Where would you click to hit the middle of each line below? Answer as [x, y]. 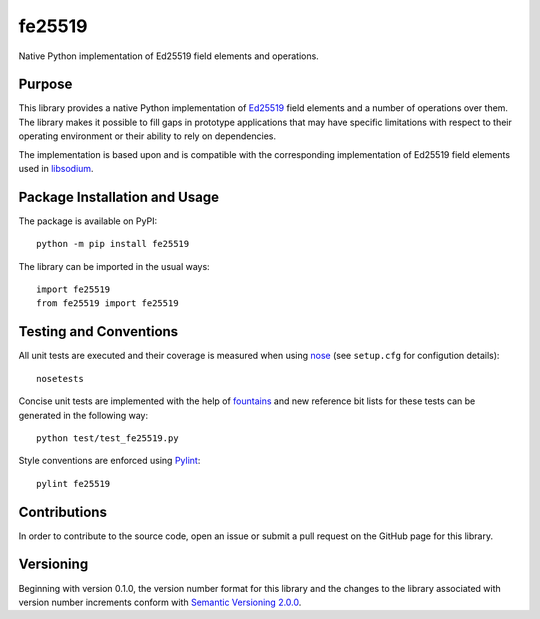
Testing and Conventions [98, 331]
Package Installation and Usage [119, 196]
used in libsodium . [56, 169]
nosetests [60, 378]
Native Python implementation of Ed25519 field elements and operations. [168, 56]
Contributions [62, 511]
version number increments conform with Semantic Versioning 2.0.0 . [160, 602]
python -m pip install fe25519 [113, 244]
